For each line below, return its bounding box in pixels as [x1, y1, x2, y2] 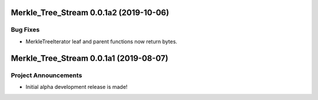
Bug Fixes [11, 26, 40, 34]
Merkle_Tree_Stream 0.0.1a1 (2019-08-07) [11, 53, 168, 63]
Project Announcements [11, 71, 82, 79]
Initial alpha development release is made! [25, 83, 128, 90]
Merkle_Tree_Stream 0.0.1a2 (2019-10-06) [11, 8, 170, 18]
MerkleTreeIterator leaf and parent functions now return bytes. [25, 38, 178, 45]
